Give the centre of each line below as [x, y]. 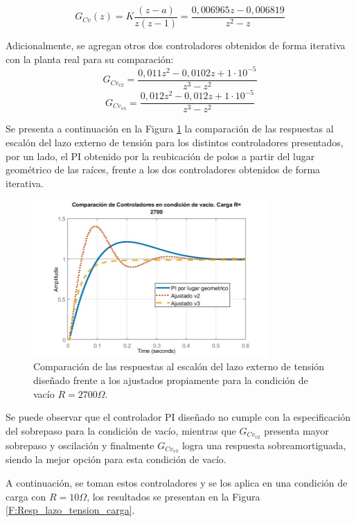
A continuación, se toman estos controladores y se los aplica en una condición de [177, 483]
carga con [26, 496]
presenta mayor [296, 430]
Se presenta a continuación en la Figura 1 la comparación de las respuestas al [170, 129]
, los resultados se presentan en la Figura [173, 496]
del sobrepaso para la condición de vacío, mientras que [121, 430]
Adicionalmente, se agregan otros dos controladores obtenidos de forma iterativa [176, 45]
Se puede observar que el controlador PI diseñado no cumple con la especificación [178, 417]
